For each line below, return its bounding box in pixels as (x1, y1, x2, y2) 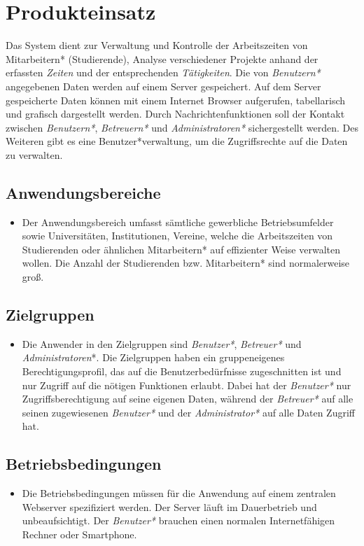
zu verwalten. (6, 147, 63, 162)
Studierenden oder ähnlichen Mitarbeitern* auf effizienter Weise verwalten (22, 241, 340, 256)
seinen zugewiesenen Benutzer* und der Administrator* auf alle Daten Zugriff (22, 405, 355, 419)
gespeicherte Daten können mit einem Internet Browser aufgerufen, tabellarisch (6, 92, 345, 107)
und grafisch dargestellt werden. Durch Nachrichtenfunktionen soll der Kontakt (6, 106, 345, 121)
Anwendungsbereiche (6, 181, 161, 203)
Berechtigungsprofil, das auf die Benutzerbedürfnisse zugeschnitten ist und (22, 364, 342, 379)
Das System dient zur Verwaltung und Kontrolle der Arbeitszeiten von (6, 38, 308, 52)
